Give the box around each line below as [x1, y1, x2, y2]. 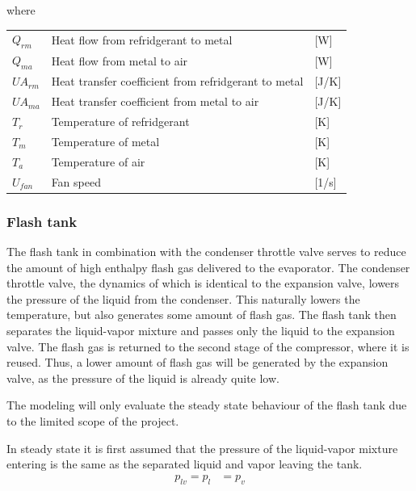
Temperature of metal [51, 132, 160, 149]
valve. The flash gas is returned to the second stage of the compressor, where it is [6, 338, 410, 355]
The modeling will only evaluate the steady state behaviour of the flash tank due [6, 397, 407, 413]
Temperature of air [51, 153, 145, 170]
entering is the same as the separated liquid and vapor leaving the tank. [6, 455, 363, 472]
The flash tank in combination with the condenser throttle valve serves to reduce [6, 242, 406, 259]
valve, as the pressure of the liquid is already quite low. [6, 369, 279, 386]
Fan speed [51, 173, 101, 190]
